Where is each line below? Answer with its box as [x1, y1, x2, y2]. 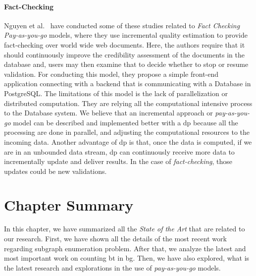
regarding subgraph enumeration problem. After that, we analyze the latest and [4, 243, 246, 253]
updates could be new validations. [4, 166, 107, 176]
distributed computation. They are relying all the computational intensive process [4, 98, 253, 108]
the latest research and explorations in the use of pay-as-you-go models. [4, 262, 221, 273]
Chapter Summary [4, 195, 134, 215]
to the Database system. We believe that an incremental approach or [4, 108, 213, 118]
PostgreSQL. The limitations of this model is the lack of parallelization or [4, 88, 228, 98]
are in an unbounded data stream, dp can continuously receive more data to [4, 146, 235, 157]
